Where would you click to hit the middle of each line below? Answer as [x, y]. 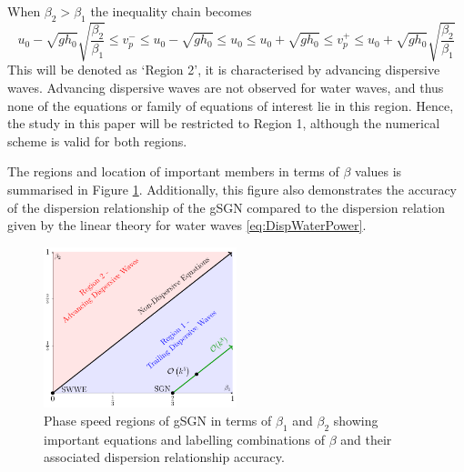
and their [366, 439]
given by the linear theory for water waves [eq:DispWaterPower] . [187, 225]
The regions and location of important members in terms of [173, 171]
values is [378, 171]
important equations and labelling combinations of [185, 439]
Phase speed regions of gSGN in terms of [158, 420]
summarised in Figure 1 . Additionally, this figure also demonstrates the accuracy [232, 189]
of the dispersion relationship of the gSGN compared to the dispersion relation [226, 207]
